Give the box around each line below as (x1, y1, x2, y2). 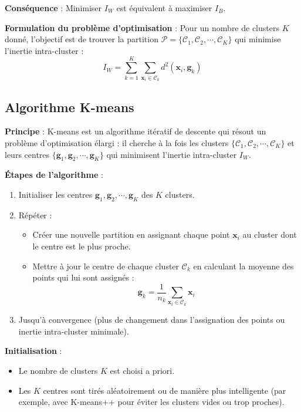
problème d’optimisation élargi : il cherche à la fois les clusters (5, 136, 229, 148)
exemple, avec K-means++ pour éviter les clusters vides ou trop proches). (18, 396, 285, 408)
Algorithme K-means (5, 97, 134, 116)
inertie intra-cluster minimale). (18, 325, 129, 337)
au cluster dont (242, 228, 297, 241)
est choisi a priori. (110, 364, 175, 376)
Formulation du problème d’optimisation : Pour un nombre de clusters (5, 21, 279, 33)
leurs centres (5, 148, 50, 160)
